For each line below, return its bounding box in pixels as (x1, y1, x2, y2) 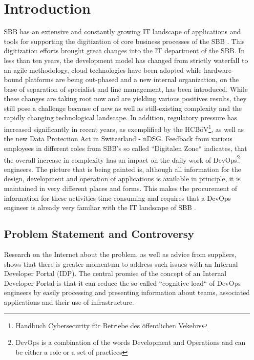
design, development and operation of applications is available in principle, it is (4, 173, 241, 184)
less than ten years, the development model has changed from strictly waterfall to (4, 55, 248, 65)
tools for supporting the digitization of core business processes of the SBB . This (4, 36, 245, 46)
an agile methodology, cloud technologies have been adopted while (4, 64, 202, 75)
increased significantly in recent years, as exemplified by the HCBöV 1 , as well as (4, 123, 244, 134)
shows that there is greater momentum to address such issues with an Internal (4, 258, 238, 269)
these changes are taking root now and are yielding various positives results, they (4, 93, 247, 104)
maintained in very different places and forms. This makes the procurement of (4, 183, 237, 193)
